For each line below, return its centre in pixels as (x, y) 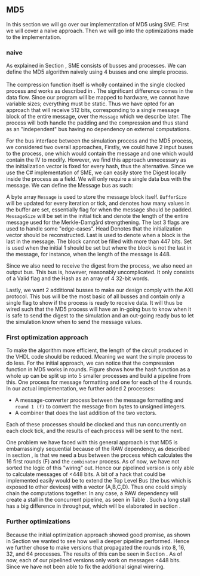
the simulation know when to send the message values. (74, 322)
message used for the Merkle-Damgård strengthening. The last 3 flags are (98, 222)
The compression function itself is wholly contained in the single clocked (96, 85)
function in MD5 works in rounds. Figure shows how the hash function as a (98, 369)
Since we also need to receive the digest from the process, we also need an (99, 266)
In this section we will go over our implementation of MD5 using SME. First (98, 24)
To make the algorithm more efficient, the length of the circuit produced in (97, 350)
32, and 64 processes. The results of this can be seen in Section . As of (94, 554)
